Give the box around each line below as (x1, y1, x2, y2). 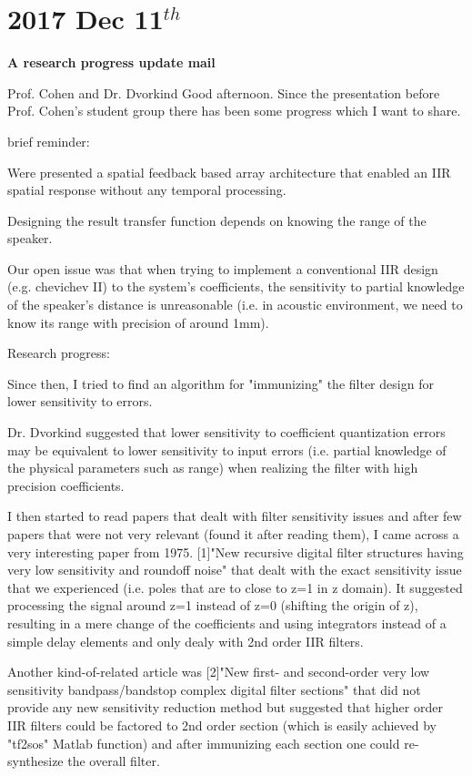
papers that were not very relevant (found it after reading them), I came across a (7, 525, 459, 543)
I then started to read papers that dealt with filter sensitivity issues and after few (7, 506, 462, 526)
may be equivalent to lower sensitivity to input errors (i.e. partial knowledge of (7, 440, 447, 459)
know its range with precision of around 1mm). (7, 312, 269, 332)
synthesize (7, 751, 64, 771)
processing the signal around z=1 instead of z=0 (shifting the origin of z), (7, 596, 418, 615)
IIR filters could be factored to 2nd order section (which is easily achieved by (7, 715, 437, 734)
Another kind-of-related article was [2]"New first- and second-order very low (7, 662, 430, 681)
